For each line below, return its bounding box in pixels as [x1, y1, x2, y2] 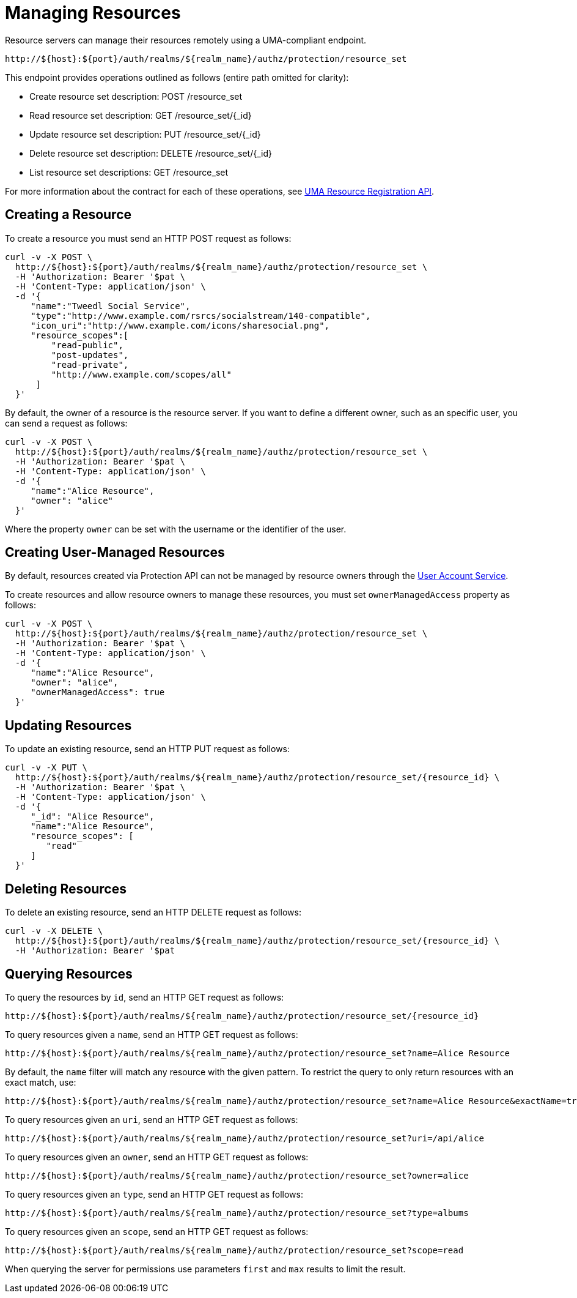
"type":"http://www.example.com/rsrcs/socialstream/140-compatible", [31, 310, 371, 321]
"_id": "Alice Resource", [31, 811, 155, 822]
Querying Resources [5, 966, 133, 982]
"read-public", [51, 340, 123, 350]
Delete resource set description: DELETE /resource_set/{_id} [29, 147, 272, 159]
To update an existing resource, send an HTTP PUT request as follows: [5, 744, 290, 755]
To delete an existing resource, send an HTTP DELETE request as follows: [5, 907, 301, 918]
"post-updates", [51, 349, 129, 360]
